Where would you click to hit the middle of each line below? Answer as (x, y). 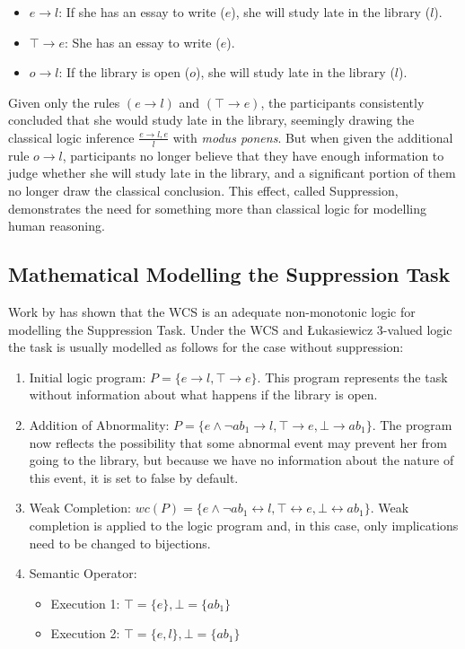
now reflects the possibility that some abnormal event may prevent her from (238, 442)
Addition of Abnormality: (99, 424)
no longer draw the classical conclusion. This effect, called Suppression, (203, 190)
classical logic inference (71, 137)
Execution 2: (85, 633)
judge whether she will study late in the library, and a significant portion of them (232, 173)
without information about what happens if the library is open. (203, 395)
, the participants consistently (342, 102)
